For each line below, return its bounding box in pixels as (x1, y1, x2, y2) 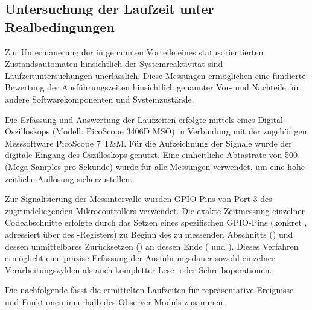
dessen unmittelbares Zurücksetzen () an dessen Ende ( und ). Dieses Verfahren (5, 239, 299, 252)
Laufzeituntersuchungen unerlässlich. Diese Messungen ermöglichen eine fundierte (5, 69, 306, 81)
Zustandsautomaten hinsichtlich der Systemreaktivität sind (5, 57, 223, 70)
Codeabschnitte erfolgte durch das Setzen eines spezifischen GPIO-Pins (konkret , (5, 216, 307, 229)
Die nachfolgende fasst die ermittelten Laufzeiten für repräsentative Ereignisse (5, 283, 294, 296)
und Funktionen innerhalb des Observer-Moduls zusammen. (5, 295, 226, 308)
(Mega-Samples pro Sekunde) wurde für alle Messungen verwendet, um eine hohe (5, 160, 305, 172)
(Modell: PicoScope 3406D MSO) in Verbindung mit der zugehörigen (52, 125, 307, 138)
